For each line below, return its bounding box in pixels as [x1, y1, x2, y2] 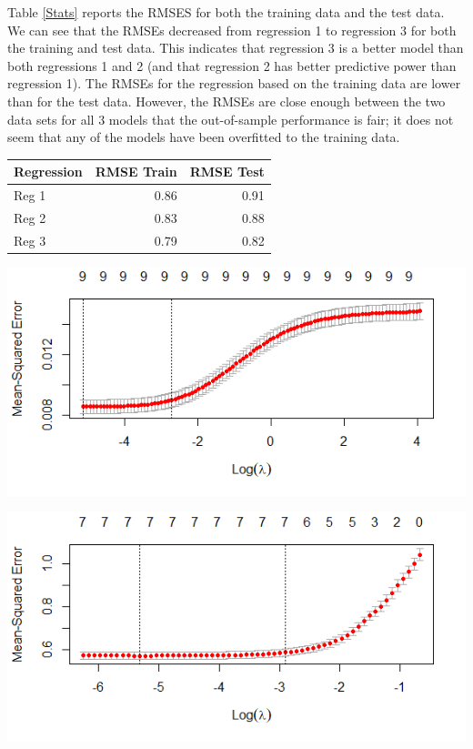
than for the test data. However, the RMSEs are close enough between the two [7, 91, 446, 110]
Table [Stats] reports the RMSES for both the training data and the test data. [7, 3, 445, 21]
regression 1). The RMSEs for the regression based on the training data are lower [7, 74, 461, 93]
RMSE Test [189, 162, 265, 181]
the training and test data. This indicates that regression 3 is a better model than [7, 38, 464, 57]
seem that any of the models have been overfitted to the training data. [7, 127, 400, 147]
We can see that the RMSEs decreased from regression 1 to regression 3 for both [7, 20, 457, 39]
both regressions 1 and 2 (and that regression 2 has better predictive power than [7, 56, 457, 75]
